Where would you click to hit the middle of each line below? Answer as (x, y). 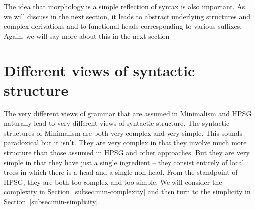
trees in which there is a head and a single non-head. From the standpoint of (121, 172)
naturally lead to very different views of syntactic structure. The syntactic (117, 123)
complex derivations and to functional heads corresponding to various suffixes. (123, 26)
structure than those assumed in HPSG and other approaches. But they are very (127, 153)
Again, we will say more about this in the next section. (88, 36)
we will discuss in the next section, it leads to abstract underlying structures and (127, 16)
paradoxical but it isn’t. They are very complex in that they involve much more (125, 143)
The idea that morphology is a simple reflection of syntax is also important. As (125, 6)
